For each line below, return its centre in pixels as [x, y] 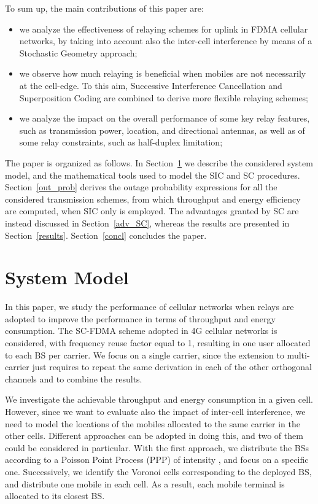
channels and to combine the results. [74, 378]
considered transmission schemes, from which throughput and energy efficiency [153, 199]
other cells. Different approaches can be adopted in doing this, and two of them [154, 436]
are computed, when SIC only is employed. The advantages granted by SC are [152, 211]
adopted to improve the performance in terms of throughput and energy [140, 318]
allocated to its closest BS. [55, 496]
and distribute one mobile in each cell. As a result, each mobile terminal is [145, 483]
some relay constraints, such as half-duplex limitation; [121, 142]
